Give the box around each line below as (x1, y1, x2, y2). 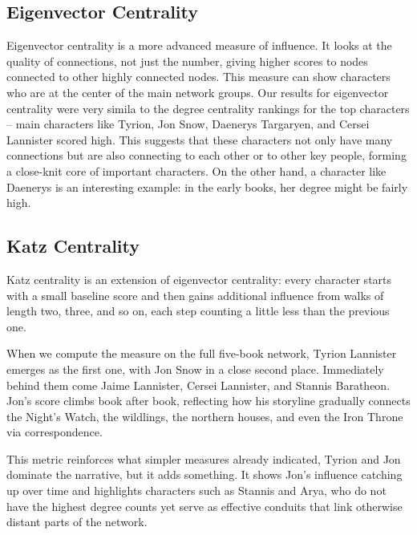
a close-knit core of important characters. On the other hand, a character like (6, 162, 387, 179)
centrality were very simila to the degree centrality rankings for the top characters (6, 99, 410, 116)
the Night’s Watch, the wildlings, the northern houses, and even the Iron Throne (6, 407, 403, 424)
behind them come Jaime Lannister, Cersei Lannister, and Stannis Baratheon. (6, 376, 391, 393)
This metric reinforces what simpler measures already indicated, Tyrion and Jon (6, 450, 401, 467)
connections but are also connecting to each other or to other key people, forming (6, 147, 407, 164)
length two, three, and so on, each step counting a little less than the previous (6, 302, 390, 319)
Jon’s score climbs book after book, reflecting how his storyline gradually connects (6, 392, 411, 409)
